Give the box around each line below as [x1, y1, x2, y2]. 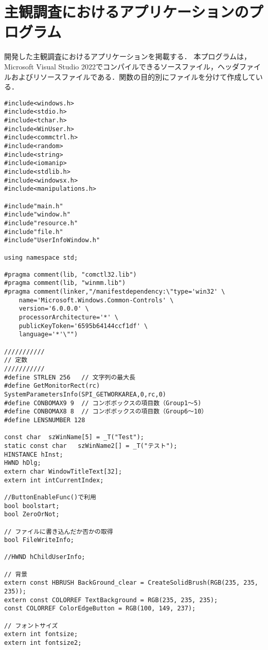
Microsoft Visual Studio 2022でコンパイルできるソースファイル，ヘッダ [4, 61, 239, 71]
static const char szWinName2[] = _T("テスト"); [4, 442, 177, 449]
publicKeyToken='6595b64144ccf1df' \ [19, 322, 148, 330]
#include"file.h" [4, 228, 63, 236]
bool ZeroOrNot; [4, 511, 60, 518]
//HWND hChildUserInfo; [4, 553, 85, 561]
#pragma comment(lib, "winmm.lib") [4, 279, 126, 287]
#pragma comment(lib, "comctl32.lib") [4, 270, 137, 278]
